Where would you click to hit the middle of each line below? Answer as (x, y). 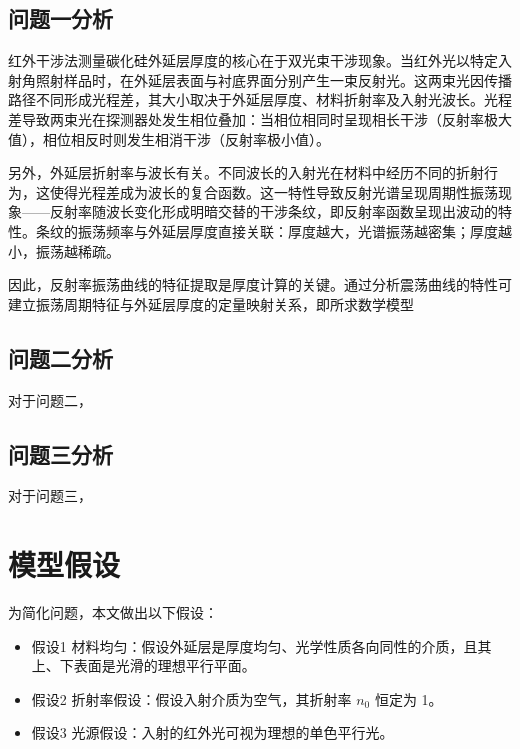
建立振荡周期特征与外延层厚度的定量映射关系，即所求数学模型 (211, 303)
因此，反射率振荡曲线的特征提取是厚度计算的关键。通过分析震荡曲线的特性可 (260, 284)
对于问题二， (50, 399)
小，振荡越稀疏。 (64, 250)
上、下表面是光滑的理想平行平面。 (143, 665)
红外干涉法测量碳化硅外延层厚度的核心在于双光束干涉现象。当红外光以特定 (253, 60)
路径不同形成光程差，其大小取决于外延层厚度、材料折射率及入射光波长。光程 (260, 99)
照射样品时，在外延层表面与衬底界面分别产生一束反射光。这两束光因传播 (273, 79)
